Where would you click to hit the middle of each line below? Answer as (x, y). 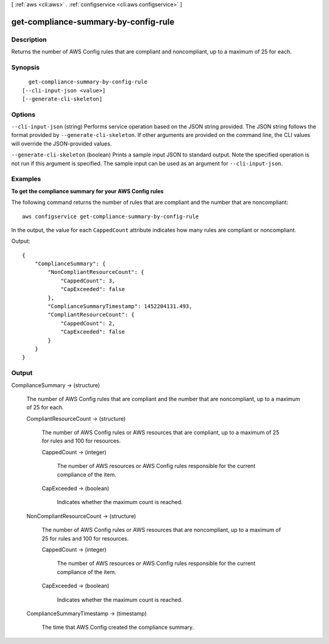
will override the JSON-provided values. (62, 144)
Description (29, 40)
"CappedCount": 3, (88, 281)
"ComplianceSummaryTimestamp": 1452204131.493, (120, 306)
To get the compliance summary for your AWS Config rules (87, 191)
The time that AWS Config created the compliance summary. (118, 628)
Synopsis (25, 67)
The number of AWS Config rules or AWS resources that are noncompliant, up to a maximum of (161, 530)
